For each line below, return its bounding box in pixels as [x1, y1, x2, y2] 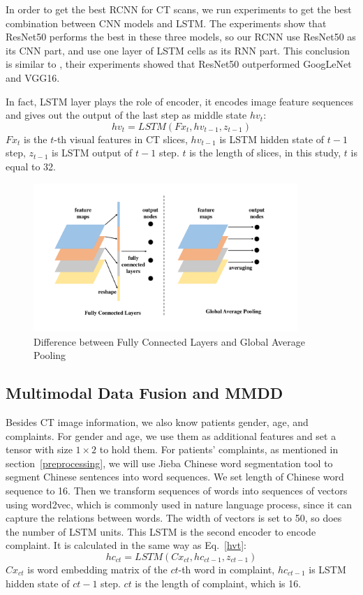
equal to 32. [6, 159, 56, 173]
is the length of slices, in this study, [189, 145, 341, 160]
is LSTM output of [52, 145, 133, 160]
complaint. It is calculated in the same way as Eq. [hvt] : [6, 538, 246, 552]
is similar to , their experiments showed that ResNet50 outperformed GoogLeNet [6, 57, 352, 71]
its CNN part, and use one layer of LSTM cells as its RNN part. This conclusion [6, 43, 350, 57]
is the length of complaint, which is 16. [135, 575, 302, 590]
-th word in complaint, [178, 562, 275, 577]
